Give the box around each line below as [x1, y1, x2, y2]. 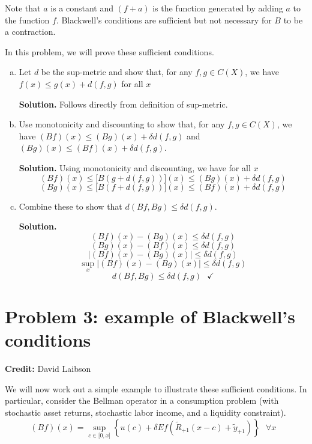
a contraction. [5, 25, 56, 38]
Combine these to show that [19, 199, 122, 212]
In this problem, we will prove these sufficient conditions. [5, 45, 214, 58]
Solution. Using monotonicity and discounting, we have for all [19, 161, 251, 174]
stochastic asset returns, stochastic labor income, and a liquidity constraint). [5, 406, 286, 419]
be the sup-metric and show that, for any [41, 65, 193, 78]
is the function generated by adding [152, 2, 283, 14]
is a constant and [50, 2, 114, 14]
